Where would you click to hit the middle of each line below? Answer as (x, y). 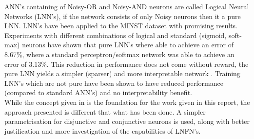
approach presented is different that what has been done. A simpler (105, 111)
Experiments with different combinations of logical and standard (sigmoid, (116, 35)
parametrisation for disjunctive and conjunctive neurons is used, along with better (127, 121)
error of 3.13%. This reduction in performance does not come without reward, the (127, 64)
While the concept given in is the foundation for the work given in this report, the (127, 102)
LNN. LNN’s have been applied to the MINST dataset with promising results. (121, 26)
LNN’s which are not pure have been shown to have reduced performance (114, 83)
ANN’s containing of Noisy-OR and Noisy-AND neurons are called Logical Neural (127, 6)
